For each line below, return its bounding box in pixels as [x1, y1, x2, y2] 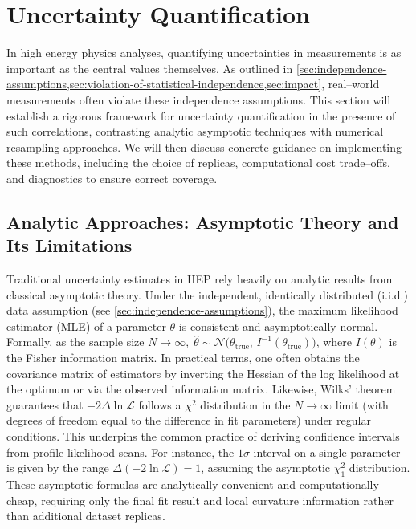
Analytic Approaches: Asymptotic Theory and [6, 209, 399, 234]
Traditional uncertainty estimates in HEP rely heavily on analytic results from [6, 271, 393, 287]
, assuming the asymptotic [201, 459, 331, 476]
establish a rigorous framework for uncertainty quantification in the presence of [6, 107, 396, 124]
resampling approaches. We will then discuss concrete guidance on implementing [6, 138, 402, 155]
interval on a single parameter [253, 443, 401, 460]
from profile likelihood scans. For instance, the [6, 443, 235, 460]
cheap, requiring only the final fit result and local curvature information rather [6, 491, 394, 508]
